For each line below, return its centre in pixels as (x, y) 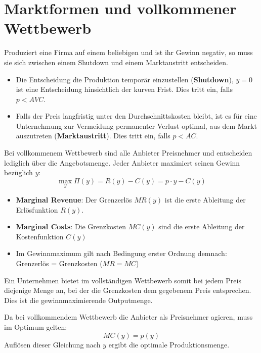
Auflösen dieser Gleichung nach (52, 344)
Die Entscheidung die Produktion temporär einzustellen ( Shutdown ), (125, 79)
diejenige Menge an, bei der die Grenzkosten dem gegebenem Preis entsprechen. (128, 290)
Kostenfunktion (40, 236)
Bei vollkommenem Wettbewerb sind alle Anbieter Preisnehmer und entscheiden (128, 153)
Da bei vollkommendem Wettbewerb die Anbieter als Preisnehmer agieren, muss (128, 317)
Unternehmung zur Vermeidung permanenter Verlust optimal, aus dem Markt (136, 125)
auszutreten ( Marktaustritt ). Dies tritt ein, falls (93, 136)
